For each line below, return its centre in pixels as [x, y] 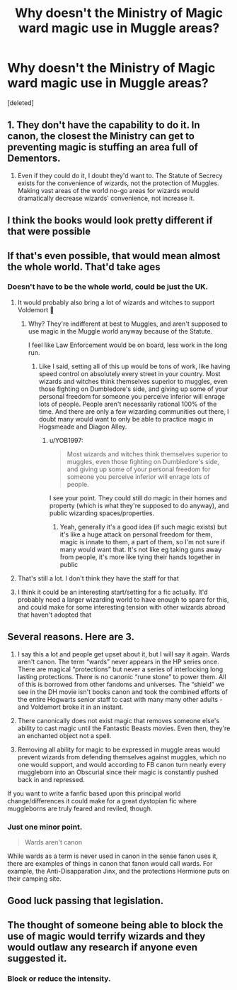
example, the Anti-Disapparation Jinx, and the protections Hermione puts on [118, 871]
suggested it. [37, 958]
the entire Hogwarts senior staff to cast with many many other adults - [120, 699]
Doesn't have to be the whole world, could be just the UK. [108, 287]
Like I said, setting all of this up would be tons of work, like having [134, 366]
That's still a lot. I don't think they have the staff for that [98, 578]
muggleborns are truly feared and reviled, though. [80, 808]
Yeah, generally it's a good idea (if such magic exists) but [144, 527]
